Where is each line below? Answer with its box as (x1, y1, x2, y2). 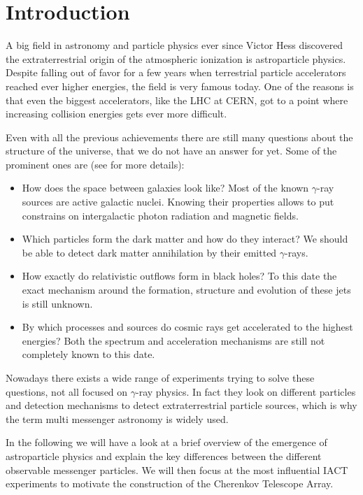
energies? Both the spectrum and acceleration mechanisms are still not (22, 333, 325, 347)
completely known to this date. (22, 347, 155, 361)
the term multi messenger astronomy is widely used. (6, 411, 229, 426)
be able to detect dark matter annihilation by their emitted (22, 245, 277, 259)
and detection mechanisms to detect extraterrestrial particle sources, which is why (6, 398, 357, 412)
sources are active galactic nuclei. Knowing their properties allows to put (22, 194, 334, 209)
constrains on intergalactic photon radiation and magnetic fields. (22, 208, 299, 222)
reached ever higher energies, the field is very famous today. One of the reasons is (6, 78, 354, 93)
